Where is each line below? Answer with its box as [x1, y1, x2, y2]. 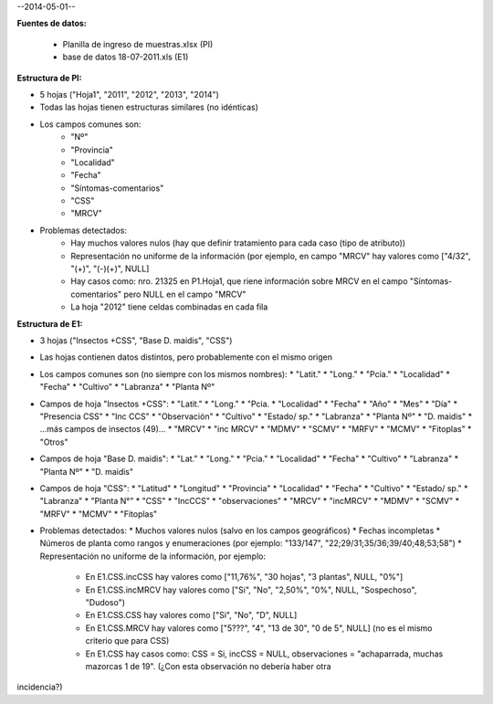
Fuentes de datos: [16, 18, 87, 29]
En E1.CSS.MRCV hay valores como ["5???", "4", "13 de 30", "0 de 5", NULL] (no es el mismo [85, 622, 433, 634]
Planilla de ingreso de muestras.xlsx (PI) [62, 38, 214, 49]
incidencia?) [16, 681, 63, 693]
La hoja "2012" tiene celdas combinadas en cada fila [70, 301, 268, 312]
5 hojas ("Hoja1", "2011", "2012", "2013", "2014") [39, 89, 219, 100]
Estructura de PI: [16, 72, 82, 83]
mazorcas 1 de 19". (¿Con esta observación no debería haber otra [85, 660, 332, 671]
